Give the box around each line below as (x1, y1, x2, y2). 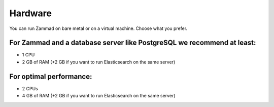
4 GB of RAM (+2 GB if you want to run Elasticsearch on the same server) (22, 93, 176, 99)
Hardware (9, 8, 52, 19)
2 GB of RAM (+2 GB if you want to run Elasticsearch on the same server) (22, 59, 176, 65)
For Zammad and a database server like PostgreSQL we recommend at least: (9, 39, 256, 47)
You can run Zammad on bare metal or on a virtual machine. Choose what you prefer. (9, 25, 188, 31)
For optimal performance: (9, 72, 92, 81)
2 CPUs (22, 85, 38, 91)
